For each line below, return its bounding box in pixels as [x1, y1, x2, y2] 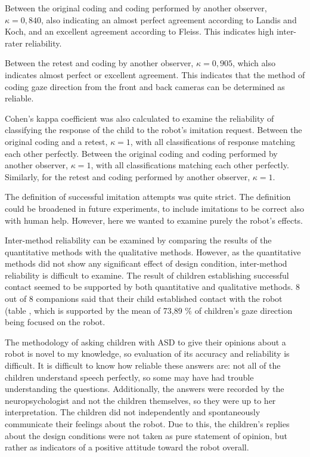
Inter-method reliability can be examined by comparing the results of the [5, 234, 272, 246]
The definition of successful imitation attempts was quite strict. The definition [5, 190, 291, 203]
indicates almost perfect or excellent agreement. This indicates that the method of [5, 68, 305, 81]
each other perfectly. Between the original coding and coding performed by [5, 147, 278, 159]
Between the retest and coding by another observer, [5, 57, 194, 69]
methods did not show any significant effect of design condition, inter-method [5, 257, 287, 270]
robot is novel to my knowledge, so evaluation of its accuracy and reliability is [5, 347, 290, 360]
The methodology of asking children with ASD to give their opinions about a [5, 335, 286, 348]
